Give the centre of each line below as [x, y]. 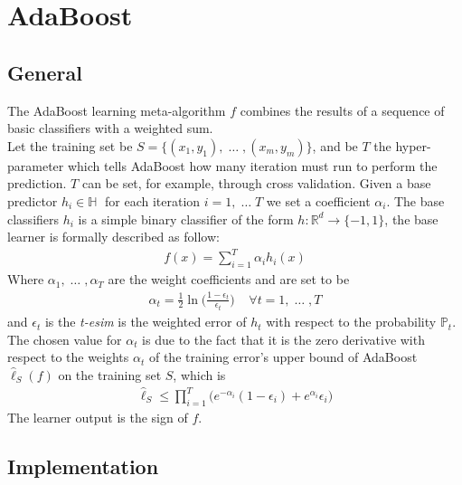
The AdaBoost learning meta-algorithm [117, 110]
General [45, 72]
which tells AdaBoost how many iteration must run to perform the [252, 165]
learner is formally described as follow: [113, 237]
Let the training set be [70, 145]
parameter [36, 165]
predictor [33, 200]
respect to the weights [68, 357]
